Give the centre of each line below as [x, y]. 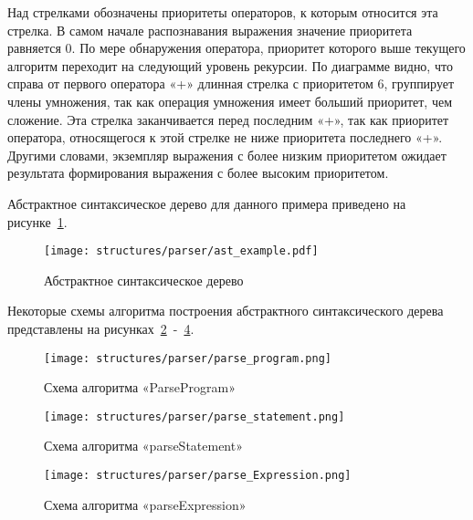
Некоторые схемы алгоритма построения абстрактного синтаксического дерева [226, 311]
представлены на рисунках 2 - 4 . [101, 328]
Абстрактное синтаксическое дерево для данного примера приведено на [207, 203]
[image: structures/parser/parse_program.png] [188, 358]
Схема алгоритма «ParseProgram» [140, 387]
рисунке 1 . [37, 221]
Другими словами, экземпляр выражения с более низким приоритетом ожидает [227, 155]
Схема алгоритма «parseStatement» [143, 446]
